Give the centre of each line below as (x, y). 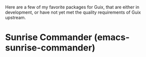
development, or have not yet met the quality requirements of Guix (73, 12)
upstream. (16, 17)
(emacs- (112, 38)
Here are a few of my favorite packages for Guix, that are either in (72, 7)
